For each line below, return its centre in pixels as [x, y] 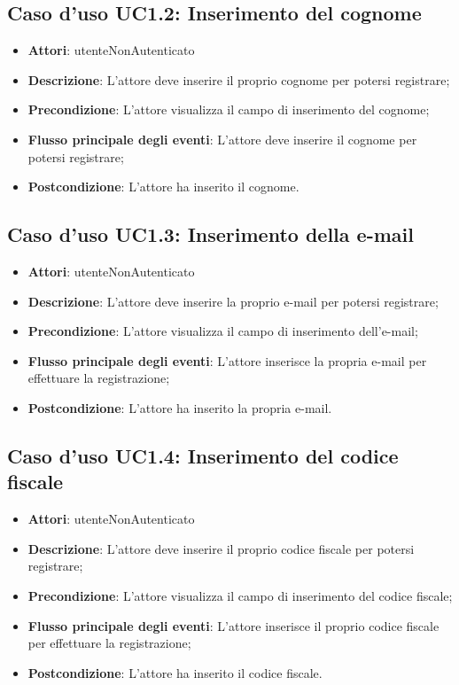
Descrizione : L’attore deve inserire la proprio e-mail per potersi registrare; [233, 301]
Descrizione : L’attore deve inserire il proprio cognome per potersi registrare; [239, 79]
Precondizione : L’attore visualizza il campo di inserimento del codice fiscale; [240, 595]
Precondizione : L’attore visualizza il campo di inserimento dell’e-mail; [223, 331]
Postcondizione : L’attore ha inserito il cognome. [163, 187]
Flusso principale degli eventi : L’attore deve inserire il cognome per [222, 139]
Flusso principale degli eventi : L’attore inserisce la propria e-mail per [227, 360]
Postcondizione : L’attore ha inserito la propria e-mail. [180, 407]
